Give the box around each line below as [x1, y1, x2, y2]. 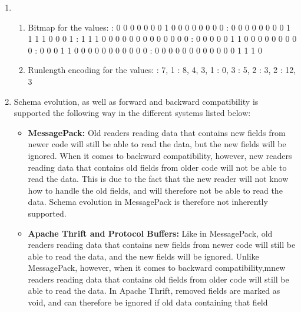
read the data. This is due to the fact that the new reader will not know [28, 172, 289, 185]
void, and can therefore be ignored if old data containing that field [28, 296, 268, 308]
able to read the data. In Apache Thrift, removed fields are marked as [28, 284, 280, 297]
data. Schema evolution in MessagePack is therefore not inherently [28, 195, 268, 208]
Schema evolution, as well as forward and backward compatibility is [14, 95, 259, 107]
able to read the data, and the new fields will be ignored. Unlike [28, 250, 259, 262]
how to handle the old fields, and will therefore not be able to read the [28, 184, 283, 196]
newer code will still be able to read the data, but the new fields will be [28, 138, 286, 150]
